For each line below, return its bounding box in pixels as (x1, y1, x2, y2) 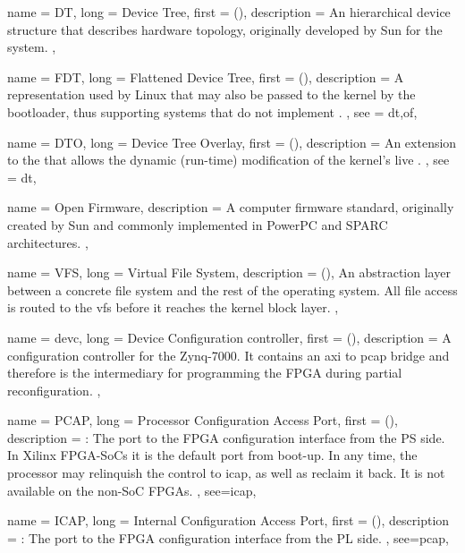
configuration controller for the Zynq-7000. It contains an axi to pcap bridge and (7, 345, 450, 364)
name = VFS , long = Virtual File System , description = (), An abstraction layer (7, 263, 451, 282)
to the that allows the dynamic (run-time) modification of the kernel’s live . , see (7, 150, 450, 169)
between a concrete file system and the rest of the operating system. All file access (7, 280, 458, 299)
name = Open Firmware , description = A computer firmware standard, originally (7, 198, 454, 217)
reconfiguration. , (7, 380, 101, 399)
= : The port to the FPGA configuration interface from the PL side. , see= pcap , (7, 528, 449, 547)
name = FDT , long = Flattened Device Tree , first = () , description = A (7, 67, 404, 86)
